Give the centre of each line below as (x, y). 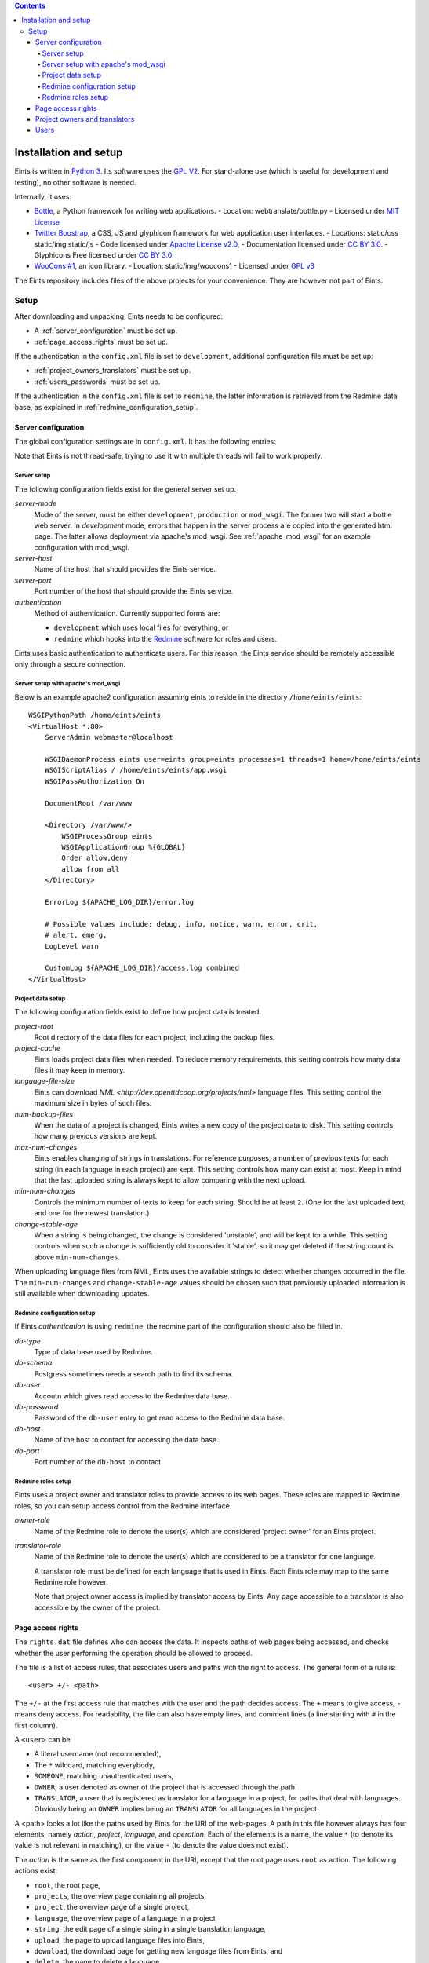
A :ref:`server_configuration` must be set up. (106, 331)
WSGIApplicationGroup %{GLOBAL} (124, 847)
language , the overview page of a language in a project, (126, 1918)
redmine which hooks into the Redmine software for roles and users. (165, 638)
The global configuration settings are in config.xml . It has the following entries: (145, 441)
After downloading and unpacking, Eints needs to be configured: (119, 316)
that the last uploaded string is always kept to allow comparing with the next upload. (170, 1180)
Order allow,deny (95, 858)
